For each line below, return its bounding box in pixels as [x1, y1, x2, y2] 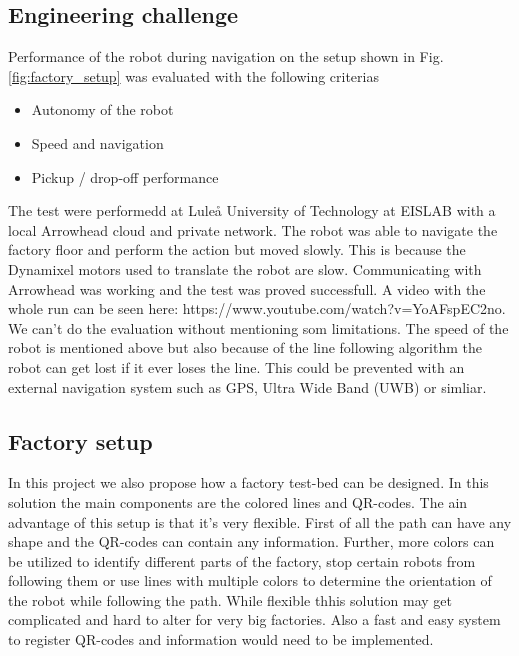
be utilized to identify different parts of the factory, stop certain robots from [8, 550, 476, 571]
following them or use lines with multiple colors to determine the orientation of [8, 570, 492, 591]
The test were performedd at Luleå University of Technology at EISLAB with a [8, 200, 496, 221]
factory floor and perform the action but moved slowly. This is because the [8, 239, 466, 260]
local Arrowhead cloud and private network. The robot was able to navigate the [8, 219, 498, 240]
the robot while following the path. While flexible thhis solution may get [8, 589, 452, 610]
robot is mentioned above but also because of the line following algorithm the [8, 337, 482, 358]
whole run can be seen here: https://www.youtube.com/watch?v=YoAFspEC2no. [8, 298, 506, 319]
